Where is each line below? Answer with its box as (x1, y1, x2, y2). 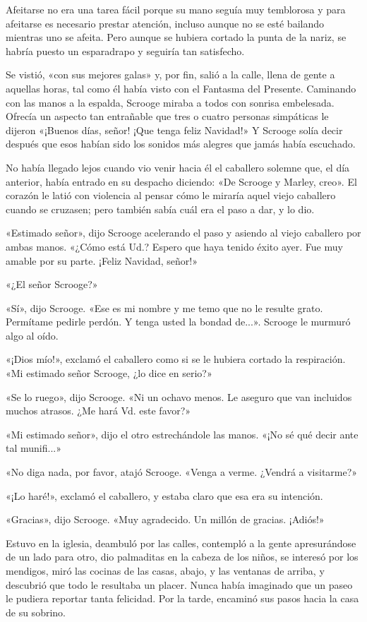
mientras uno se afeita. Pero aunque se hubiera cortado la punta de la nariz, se (6, 30, 347, 44)
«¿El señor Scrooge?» (6, 277, 98, 292)
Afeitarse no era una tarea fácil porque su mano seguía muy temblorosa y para (6, 2, 346, 16)
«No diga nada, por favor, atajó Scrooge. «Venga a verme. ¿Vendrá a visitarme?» (6, 465, 358, 479)
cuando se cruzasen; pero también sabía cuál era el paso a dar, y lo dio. (6, 201, 315, 216)
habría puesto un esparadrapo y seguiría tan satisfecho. (6, 43, 245, 58)
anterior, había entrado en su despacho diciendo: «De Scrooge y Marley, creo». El (6, 174, 357, 189)
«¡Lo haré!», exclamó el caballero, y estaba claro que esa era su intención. (6, 488, 323, 503)
